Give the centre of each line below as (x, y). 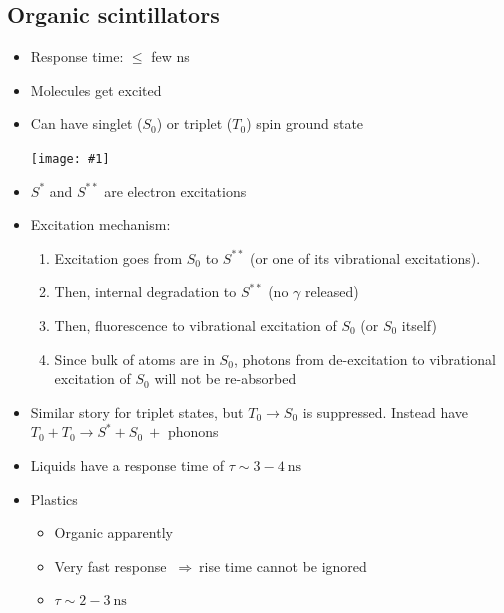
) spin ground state (305, 123)
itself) (419, 325)
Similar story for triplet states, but (137, 411)
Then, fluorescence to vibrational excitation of (195, 325)
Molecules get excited (96, 89)
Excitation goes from (118, 257)
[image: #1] (70, 158)
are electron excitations (175, 190)
